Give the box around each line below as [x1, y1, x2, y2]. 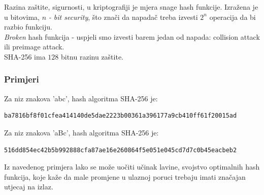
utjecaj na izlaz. [4, 181, 53, 192]
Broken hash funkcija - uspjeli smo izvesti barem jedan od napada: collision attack [4, 31, 260, 42]
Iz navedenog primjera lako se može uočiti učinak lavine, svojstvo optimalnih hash [4, 161, 260, 172]
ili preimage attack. [4, 41, 64, 52]
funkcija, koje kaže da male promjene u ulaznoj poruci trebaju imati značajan [4, 171, 246, 182]
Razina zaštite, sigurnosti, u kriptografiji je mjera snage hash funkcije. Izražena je [4, 2, 258, 12]
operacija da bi [209, 11, 256, 22]
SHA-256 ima [4, 51, 46, 62]
